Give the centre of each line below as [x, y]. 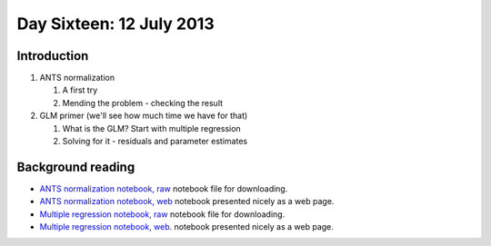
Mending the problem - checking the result [142, 103]
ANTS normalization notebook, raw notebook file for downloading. [164, 188]
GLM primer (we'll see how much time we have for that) [144, 116]
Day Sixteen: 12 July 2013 [115, 24]
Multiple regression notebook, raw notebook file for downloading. [162, 214]
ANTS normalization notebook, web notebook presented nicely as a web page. [187, 202]
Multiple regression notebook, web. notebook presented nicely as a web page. [186, 227]
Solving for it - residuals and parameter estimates [155, 142]
